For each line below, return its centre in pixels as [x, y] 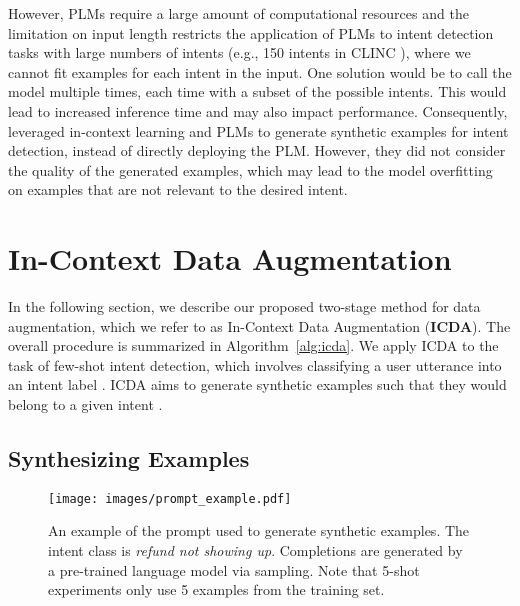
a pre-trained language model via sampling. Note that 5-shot [234, 569]
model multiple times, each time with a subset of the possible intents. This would [257, 91]
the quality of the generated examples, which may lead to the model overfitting [250, 169]
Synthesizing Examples [129, 458]
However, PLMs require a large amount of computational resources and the [238, 13]
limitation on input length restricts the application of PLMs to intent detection [251, 32]
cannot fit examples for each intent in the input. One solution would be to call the [260, 71]
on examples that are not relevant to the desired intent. [178, 189]
